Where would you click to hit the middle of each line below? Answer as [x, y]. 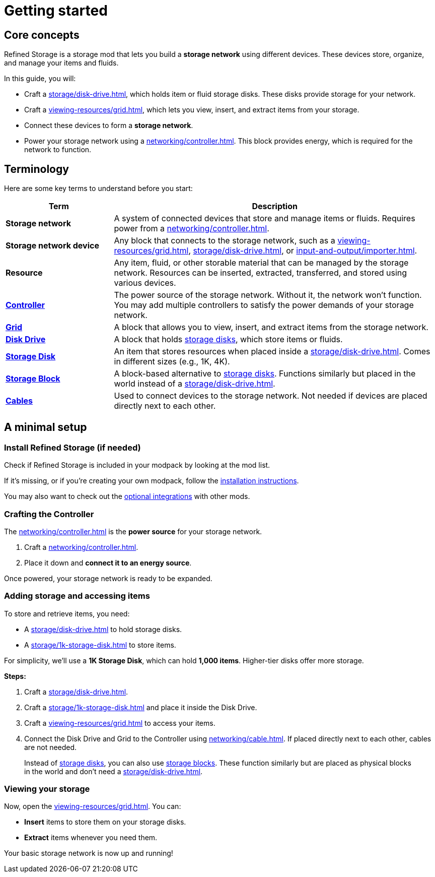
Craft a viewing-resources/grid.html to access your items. [120, 723]
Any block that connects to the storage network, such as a [225, 241]
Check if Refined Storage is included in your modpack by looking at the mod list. [137, 465]
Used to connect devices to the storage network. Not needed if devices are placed [271, 396]
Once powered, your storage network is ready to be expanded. [108, 578]
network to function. [58, 150]
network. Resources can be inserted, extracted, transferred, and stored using [261, 273]
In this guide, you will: [40, 79]
